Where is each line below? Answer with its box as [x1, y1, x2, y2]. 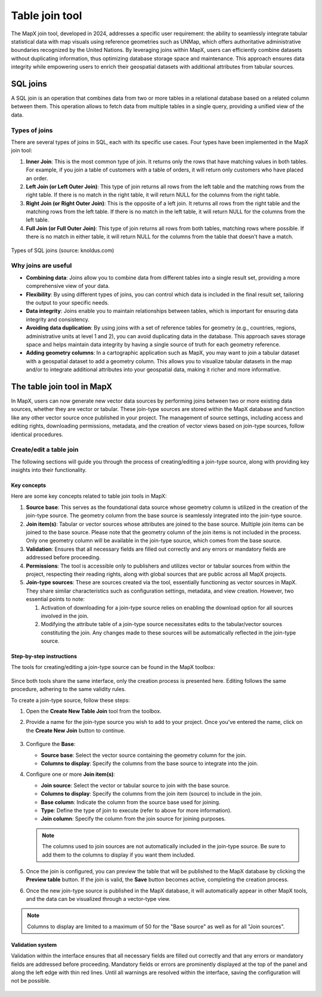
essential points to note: [26, 596, 85, 603]
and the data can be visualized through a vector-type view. [26, 895, 171, 903]
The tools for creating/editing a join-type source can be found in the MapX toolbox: [11, 664, 215, 671]
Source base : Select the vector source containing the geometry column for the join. [41, 751, 247, 759]
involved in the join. [41, 612, 89, 619]
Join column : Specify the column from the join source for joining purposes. [41, 815, 226, 823]
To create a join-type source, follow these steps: [11, 697, 131, 704]
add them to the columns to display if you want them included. [42, 851, 196, 858]
